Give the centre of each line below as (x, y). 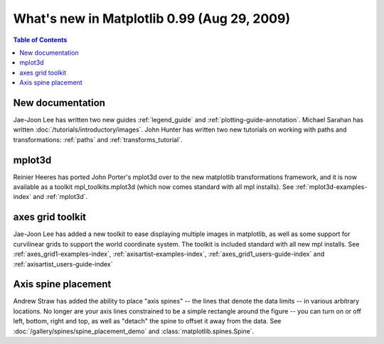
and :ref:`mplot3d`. (60, 197)
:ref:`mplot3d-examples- (331, 187)
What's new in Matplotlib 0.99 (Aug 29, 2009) (152, 18)
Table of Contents (40, 40)
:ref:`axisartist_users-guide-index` (63, 264)
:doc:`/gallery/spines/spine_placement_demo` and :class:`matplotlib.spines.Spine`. (134, 331)
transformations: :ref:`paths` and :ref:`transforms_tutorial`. (98, 139)
